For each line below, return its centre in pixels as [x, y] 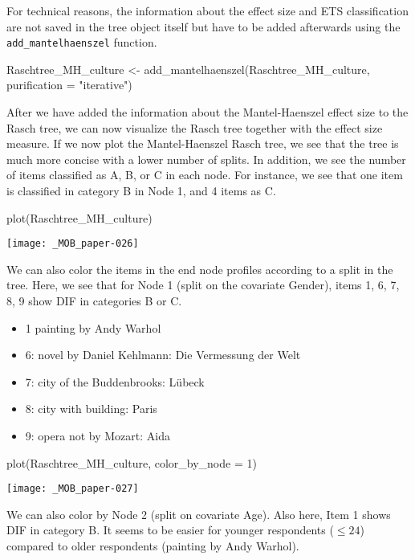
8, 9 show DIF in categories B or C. [94, 301]
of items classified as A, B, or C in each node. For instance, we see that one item [205, 175]
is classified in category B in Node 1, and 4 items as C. [141, 190]
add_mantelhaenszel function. [82, 42]
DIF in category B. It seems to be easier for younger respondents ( [170, 530]
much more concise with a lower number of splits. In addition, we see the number [206, 159]
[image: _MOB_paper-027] [73, 489]
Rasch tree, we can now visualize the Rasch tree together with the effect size [195, 127]
